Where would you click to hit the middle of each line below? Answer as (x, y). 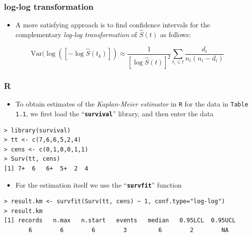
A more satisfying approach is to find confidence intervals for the (113, 25)
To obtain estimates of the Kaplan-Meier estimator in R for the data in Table (132, 104)
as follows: (176, 34)
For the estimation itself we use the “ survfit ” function (99, 184)
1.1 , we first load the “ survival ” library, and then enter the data (114, 113)
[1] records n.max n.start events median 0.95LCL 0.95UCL (120, 221)
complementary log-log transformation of (76, 34)
